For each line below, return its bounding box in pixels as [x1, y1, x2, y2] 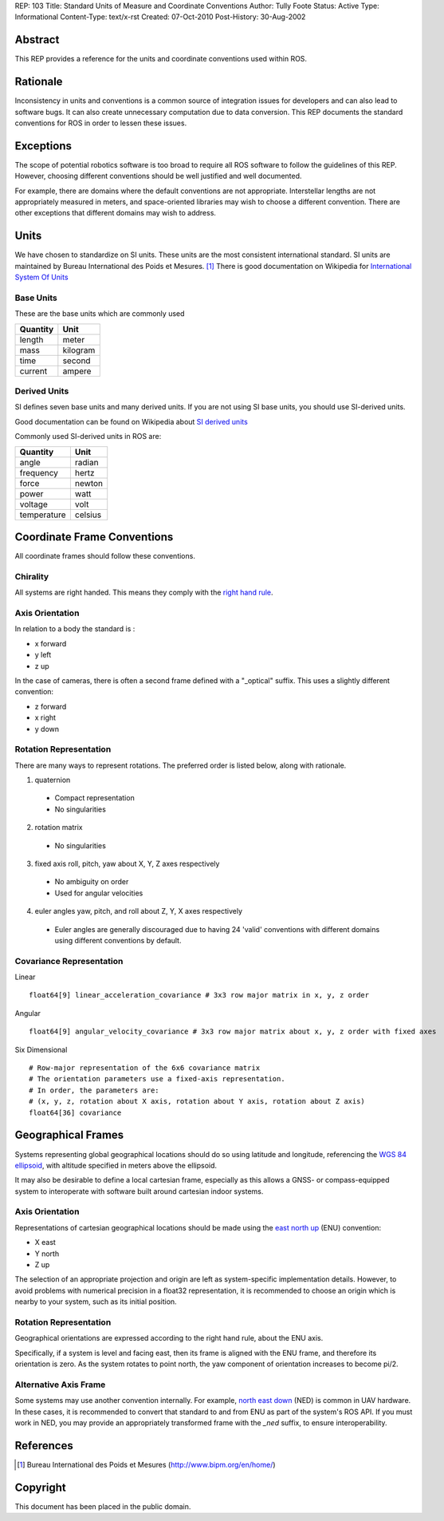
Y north [34, 1249, 60, 1258]
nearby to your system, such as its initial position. [14, 1297, 177, 1306]
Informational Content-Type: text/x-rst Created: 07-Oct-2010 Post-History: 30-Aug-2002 [14, 12, 306, 22]
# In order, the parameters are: [29, 1085, 159, 1095]
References [14, 1439, 73, 1452]
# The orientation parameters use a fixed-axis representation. [29, 1074, 286, 1084]
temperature [19, 509, 67, 520]
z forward [34, 701, 67, 711]
